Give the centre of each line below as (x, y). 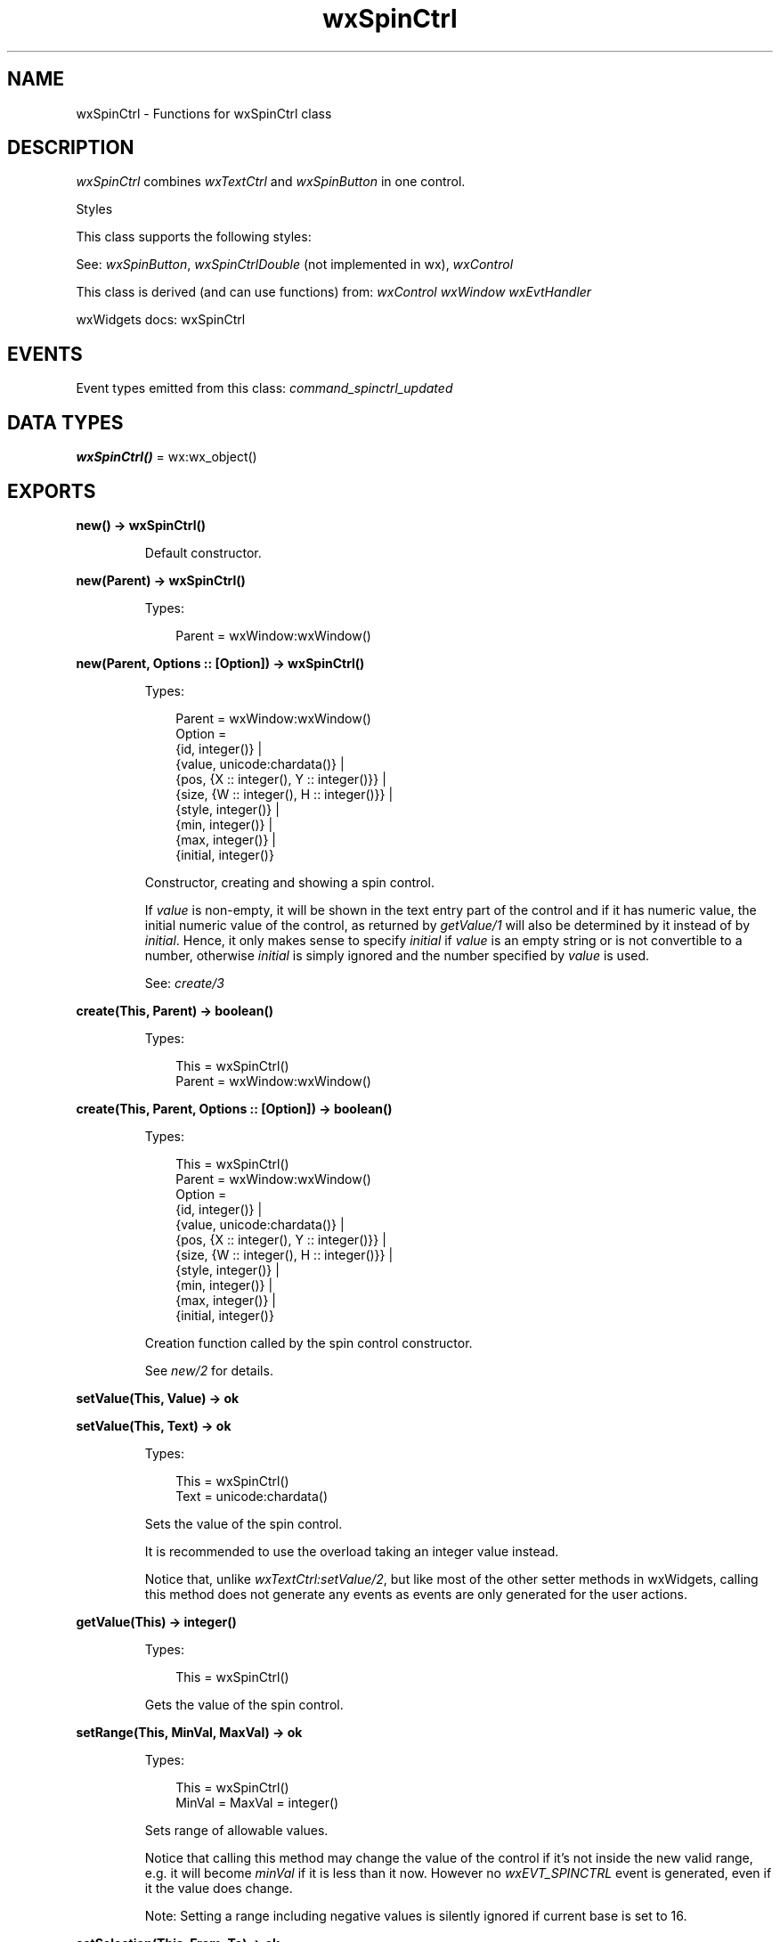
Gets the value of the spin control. (244, 1704)
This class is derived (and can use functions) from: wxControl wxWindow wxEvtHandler (334, 292)
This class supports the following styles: (194, 237)
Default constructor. (203, 552)
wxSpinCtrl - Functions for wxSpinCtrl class (204, 113)
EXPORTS (52, 491)
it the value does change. (219, 1888)
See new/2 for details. (209, 1370)
